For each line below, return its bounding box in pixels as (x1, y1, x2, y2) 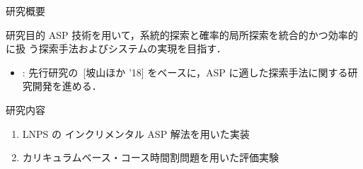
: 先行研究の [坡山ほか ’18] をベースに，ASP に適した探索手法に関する (22, 64, 348, 79)
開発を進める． (32, 78, 102, 93)
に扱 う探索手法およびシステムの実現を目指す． (6, 41, 226, 56)
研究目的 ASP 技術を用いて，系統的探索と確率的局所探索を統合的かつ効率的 (6, 27, 358, 42)
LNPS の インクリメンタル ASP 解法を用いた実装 (22, 126, 250, 141)
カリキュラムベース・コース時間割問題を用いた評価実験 (22, 150, 279, 165)
